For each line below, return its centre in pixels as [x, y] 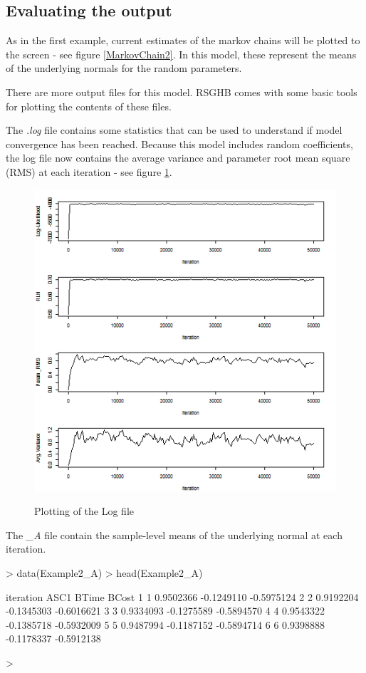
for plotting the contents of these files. [89, 106]
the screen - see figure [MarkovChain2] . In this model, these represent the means [181, 54]
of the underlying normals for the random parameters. [124, 68]
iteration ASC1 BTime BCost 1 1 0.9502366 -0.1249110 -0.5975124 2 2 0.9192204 [182, 596]
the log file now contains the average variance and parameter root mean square [178, 158]
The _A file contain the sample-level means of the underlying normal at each [174, 534]
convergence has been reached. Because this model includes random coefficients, [179, 144]
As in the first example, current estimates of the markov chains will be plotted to [183, 40]
